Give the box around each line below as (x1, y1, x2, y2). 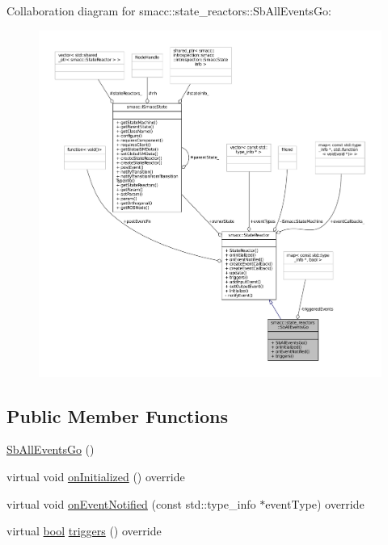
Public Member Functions (6, 403, 228, 428)
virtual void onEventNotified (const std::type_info (6, 495, 256, 512)
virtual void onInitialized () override (6, 468, 185, 485)
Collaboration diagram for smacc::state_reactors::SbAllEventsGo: (6, 2, 331, 19)
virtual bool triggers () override (6, 522, 162, 539)
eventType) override (265, 495, 365, 512)
